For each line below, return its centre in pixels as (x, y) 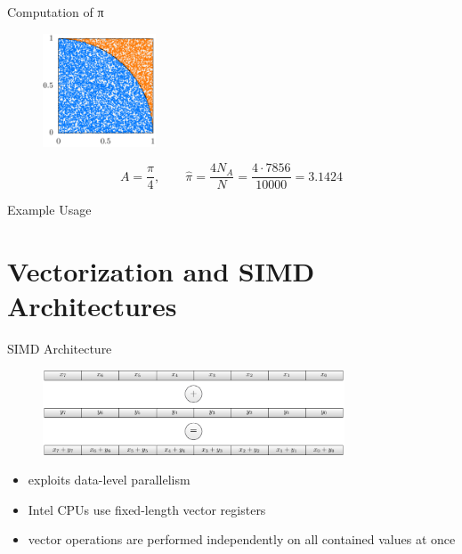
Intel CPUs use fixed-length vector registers (147, 509)
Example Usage (49, 210)
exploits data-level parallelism (109, 480)
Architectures (92, 306)
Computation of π (56, 12)
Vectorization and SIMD (161, 271)
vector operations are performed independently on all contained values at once (242, 539)
